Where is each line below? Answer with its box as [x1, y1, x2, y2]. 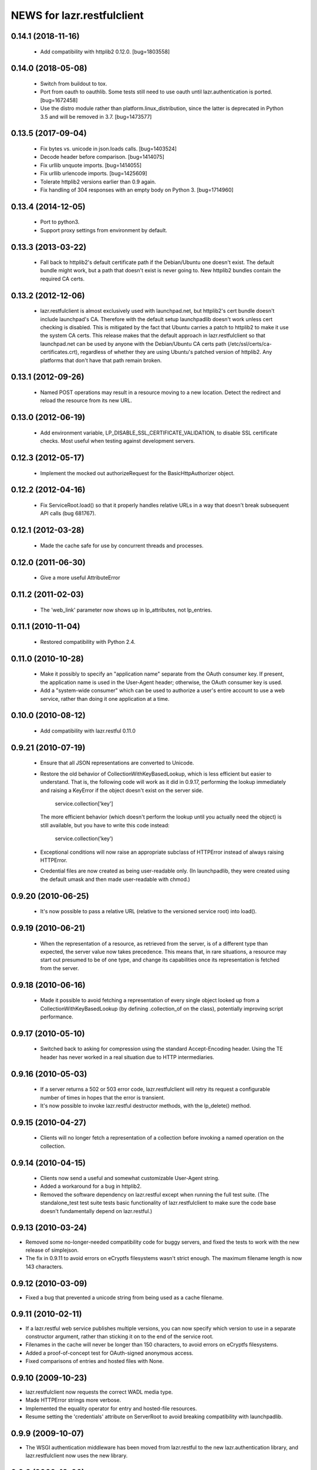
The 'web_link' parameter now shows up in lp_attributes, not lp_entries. [40, 606, 213, 613]
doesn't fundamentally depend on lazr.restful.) [40, 1207, 153, 1214]
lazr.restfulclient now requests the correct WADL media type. [25, 1388, 173, 1396]
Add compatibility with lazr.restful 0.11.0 [40, 727, 136, 734]
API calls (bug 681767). [40, 510, 96, 517]
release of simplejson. [25, 1247, 79, 1254]
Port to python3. [40, 218, 80, 226]
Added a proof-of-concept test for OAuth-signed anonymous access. [25, 1349, 194, 1357]
